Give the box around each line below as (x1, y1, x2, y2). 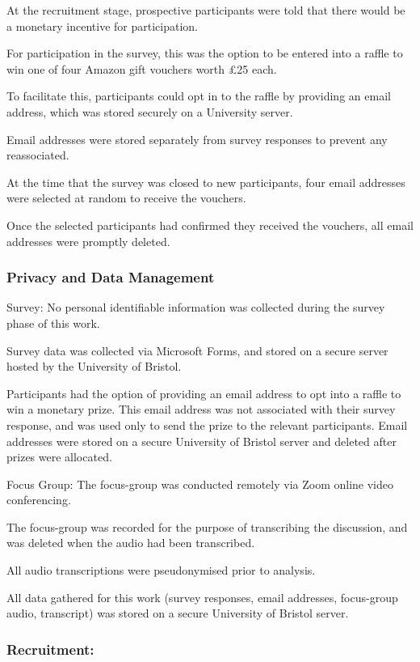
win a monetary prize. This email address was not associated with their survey (6, 401, 396, 418)
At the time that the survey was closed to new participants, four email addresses (6, 173, 405, 190)
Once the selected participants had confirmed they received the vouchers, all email (6, 216, 414, 233)
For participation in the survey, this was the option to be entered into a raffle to (6, 45, 403, 62)
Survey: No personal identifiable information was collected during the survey (6, 299, 385, 316)
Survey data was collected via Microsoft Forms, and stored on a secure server (6, 342, 388, 359)
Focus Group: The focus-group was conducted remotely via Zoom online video (6, 475, 393, 492)
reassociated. (6, 146, 69, 163)
